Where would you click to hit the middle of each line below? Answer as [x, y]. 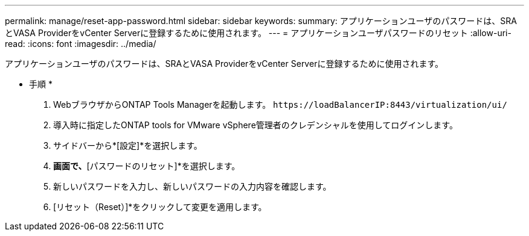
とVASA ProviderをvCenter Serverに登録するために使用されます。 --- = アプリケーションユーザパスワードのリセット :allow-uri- [258, 33]
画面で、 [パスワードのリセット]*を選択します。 [147, 166]
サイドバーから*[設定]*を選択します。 [128, 145]
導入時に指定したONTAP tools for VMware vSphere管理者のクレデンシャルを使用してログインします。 [255, 125]
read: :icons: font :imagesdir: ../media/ [81, 44]
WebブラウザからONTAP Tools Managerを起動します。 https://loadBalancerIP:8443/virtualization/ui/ [280, 104]
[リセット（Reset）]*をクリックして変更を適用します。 [160, 207]
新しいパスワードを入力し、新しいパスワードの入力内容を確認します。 [192, 186]
